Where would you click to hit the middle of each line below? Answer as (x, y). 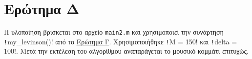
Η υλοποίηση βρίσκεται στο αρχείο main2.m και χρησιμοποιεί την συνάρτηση (114, 32)
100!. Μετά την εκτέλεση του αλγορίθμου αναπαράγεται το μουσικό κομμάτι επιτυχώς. (126, 51)
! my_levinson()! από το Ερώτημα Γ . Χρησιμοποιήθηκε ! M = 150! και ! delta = (121, 41)
